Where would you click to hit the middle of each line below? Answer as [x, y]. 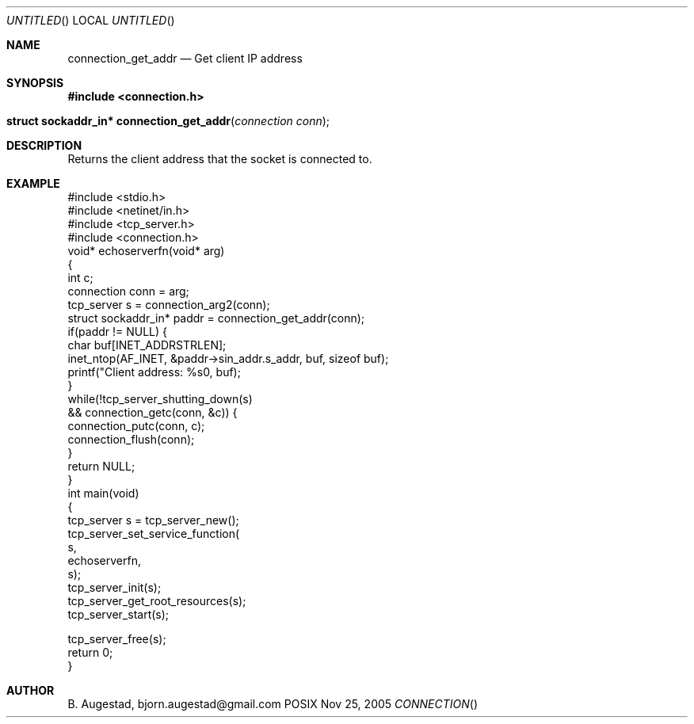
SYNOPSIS [35, 83]
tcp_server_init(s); [114, 587]
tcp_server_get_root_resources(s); [157, 601]
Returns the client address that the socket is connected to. [220, 159]
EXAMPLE [33, 183]
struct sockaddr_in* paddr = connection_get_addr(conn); [216, 318]
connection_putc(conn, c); [136, 426]
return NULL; [101, 466]
